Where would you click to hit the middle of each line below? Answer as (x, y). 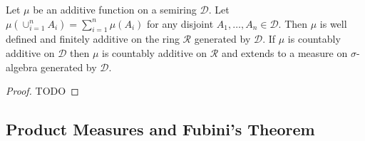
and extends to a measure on (284, 52)
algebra (22, 67)
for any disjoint (180, 23)
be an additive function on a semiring (115, 9)
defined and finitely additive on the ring (93, 39)
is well (333, 23)
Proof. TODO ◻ (42, 91)
